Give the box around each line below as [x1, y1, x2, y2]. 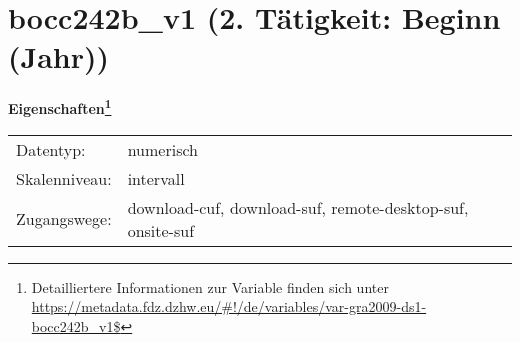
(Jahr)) [8, 36, 109, 77]
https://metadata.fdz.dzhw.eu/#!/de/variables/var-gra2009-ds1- [31, 296, 427, 317]
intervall [127, 166, 185, 190]
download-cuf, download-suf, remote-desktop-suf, [127, 195, 469, 219]
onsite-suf [127, 218, 195, 242]
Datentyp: [16, 137, 86, 161]
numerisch [127, 137, 198, 161]
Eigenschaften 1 [8, 95, 112, 118]
